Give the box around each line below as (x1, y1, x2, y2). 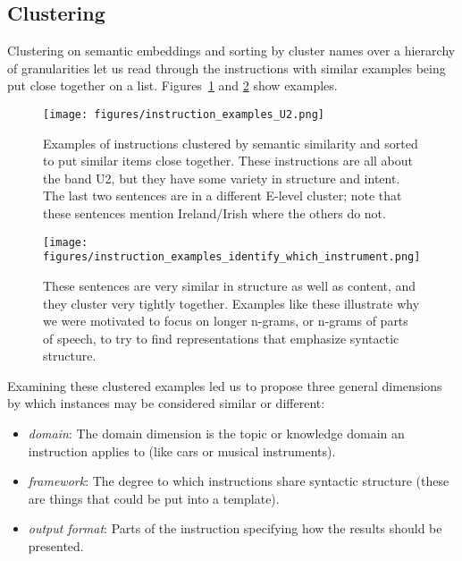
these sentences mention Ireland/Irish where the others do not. (43, 204, 386, 223)
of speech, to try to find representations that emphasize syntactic (43, 328, 399, 347)
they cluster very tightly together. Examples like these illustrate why (43, 293, 420, 312)
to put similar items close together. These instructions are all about (43, 151, 413, 170)
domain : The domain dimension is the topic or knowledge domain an (28, 424, 405, 443)
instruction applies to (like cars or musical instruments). (28, 441, 336, 460)
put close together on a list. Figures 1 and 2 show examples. (7, 76, 338, 95)
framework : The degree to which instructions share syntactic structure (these (28, 472, 449, 490)
